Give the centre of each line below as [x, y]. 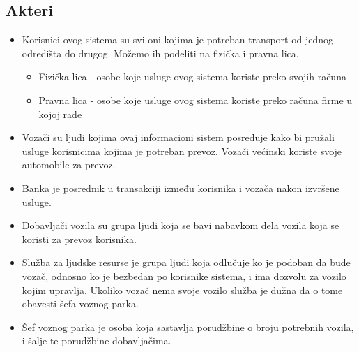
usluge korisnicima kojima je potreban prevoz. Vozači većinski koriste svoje [182, 151]
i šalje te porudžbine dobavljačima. [97, 340]
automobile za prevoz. [69, 164]
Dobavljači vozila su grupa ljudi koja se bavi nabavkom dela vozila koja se [181, 225]
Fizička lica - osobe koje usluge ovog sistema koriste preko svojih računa [192, 76]
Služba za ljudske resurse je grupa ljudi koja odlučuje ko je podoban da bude [186, 262]
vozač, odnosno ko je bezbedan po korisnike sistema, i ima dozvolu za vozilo [184, 276]
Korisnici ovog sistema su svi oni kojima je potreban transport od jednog [178, 39]
